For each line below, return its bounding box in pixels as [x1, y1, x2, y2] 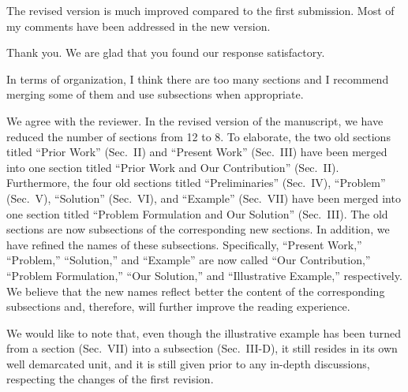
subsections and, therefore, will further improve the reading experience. [6, 298, 350, 315]
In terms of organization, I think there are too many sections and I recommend [6, 70, 389, 87]
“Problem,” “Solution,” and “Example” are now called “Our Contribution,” [6, 252, 371, 268]
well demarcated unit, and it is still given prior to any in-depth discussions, [6, 355, 370, 371]
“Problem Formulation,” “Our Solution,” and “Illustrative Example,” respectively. [6, 267, 402, 283]
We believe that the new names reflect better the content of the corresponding [6, 282, 385, 299]
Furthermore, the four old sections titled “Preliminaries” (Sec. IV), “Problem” [6, 174, 386, 191]
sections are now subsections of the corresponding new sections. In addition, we [6, 221, 390, 237]
